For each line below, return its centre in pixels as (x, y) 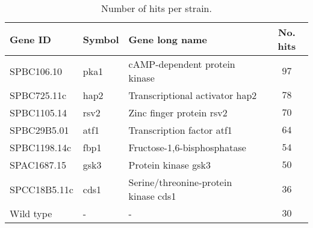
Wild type (31, 213)
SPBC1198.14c (41, 147)
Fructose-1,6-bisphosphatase (187, 147)
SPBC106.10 (36, 71)
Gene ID (30, 39)
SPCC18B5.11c (42, 189)
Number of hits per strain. (156, 8)
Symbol (101, 39)
